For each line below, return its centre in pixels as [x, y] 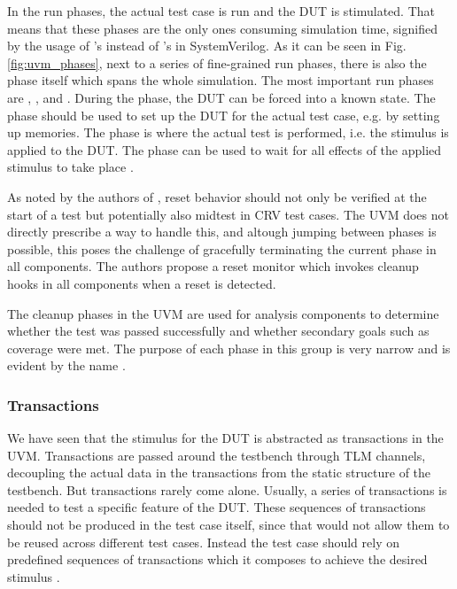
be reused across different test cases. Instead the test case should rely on [204, 542]
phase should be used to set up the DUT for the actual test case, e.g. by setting [224, 115]
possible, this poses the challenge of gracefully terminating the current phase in [222, 248]
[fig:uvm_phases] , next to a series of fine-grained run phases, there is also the [217, 62]
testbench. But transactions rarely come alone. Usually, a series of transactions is [227, 489]
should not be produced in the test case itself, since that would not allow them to [228, 525]
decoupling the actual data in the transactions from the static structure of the [219, 473]
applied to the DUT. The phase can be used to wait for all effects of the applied [225, 149]
